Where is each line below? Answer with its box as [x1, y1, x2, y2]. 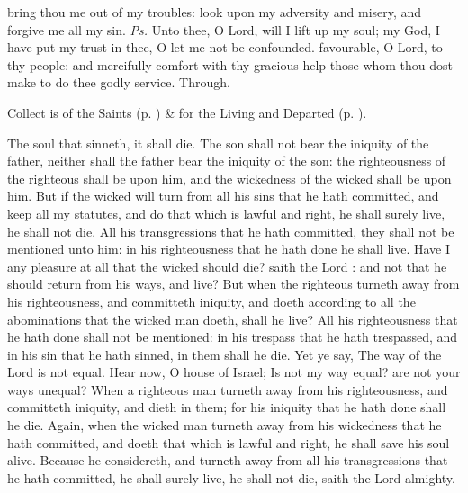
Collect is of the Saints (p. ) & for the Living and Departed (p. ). [7, 103, 367, 121]
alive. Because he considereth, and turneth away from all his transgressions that [7, 451, 448, 470]
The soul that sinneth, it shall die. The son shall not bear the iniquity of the [7, 133, 429, 152]
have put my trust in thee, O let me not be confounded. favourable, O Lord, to [7, 38, 443, 57]
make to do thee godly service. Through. [7, 73, 230, 92]
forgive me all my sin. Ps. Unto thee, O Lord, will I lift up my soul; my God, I [7, 20, 440, 39]
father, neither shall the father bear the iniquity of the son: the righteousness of [7, 151, 446, 170]
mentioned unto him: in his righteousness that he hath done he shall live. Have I [7, 239, 450, 258]
